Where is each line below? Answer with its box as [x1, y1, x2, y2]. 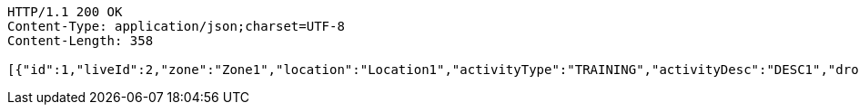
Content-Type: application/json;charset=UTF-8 [7, 19, 345, 33]
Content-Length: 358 [7, 33, 154, 48]
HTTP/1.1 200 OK [7, 5, 123, 19]
